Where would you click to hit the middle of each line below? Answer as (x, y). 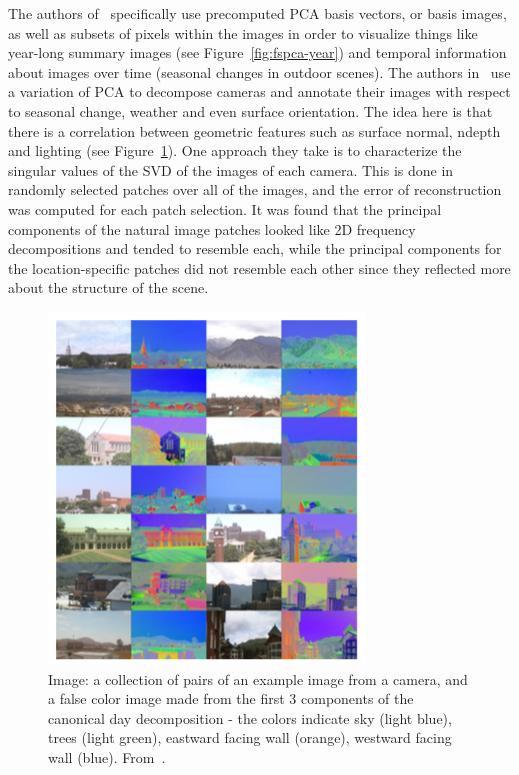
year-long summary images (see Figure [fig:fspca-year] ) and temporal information (257, 52)
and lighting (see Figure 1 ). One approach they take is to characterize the (235, 150)
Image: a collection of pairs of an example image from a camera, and (258, 678)
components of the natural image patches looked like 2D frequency (212, 228)
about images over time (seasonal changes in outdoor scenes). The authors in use (259, 71)
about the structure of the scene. (108, 287)
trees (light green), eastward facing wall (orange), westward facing (250, 737)
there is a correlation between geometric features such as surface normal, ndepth (254, 130)
